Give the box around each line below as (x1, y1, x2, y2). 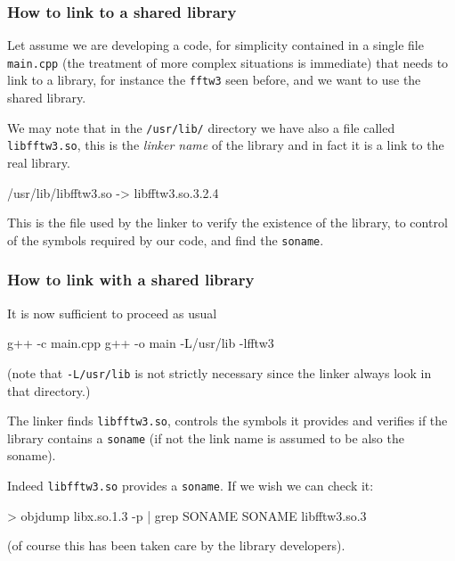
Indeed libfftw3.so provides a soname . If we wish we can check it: (7, 476, 374, 495)
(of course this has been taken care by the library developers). (7, 536, 345, 555)
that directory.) (7, 381, 91, 400)
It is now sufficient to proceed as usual (7, 303, 217, 322)
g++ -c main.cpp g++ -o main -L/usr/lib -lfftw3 (7, 334, 274, 352)
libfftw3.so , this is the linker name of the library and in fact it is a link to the (7, 136, 444, 154)
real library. (7, 153, 70, 172)
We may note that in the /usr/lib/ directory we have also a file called (7, 118, 395, 136)
